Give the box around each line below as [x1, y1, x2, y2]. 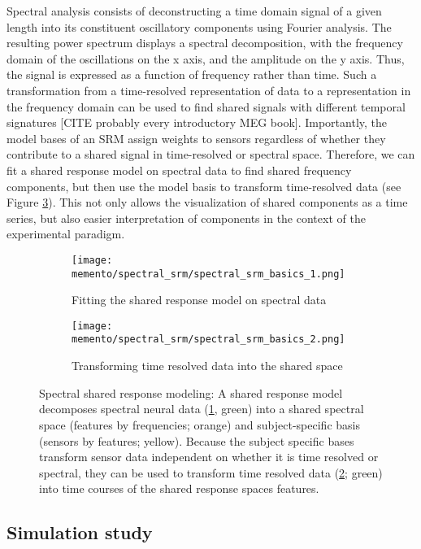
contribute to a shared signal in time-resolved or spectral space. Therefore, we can [7, 146, 415, 163]
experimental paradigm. [7, 225, 125, 242]
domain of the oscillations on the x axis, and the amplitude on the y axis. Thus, [7, 50, 405, 67]
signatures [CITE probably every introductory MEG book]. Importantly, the [7, 114, 388, 131]
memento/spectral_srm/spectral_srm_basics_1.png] [72, 268, 345, 280]
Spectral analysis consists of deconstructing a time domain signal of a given [7, 2, 382, 19]
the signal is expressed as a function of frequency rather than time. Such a [7, 66, 377, 83]
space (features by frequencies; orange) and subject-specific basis [39, 416, 360, 433]
